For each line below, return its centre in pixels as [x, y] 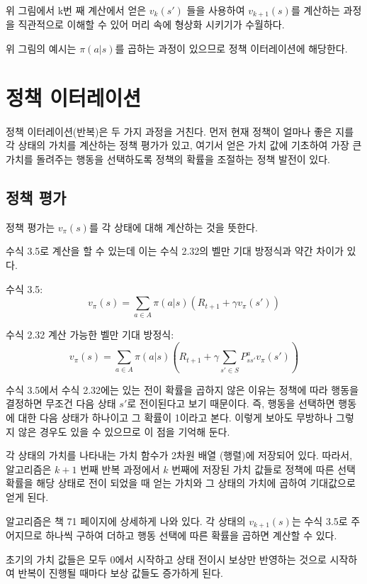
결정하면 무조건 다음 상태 [61, 403]
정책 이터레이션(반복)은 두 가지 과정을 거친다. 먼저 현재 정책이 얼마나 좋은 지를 [180, 131]
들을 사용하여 [216, 10]
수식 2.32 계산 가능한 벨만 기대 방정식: [90, 335]
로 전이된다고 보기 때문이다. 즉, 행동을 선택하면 [231, 403]
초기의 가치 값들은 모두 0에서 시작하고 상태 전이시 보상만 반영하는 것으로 [166, 559]
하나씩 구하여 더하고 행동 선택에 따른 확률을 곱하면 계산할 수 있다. [191, 535]
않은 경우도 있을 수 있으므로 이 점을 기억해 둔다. [124, 431]
